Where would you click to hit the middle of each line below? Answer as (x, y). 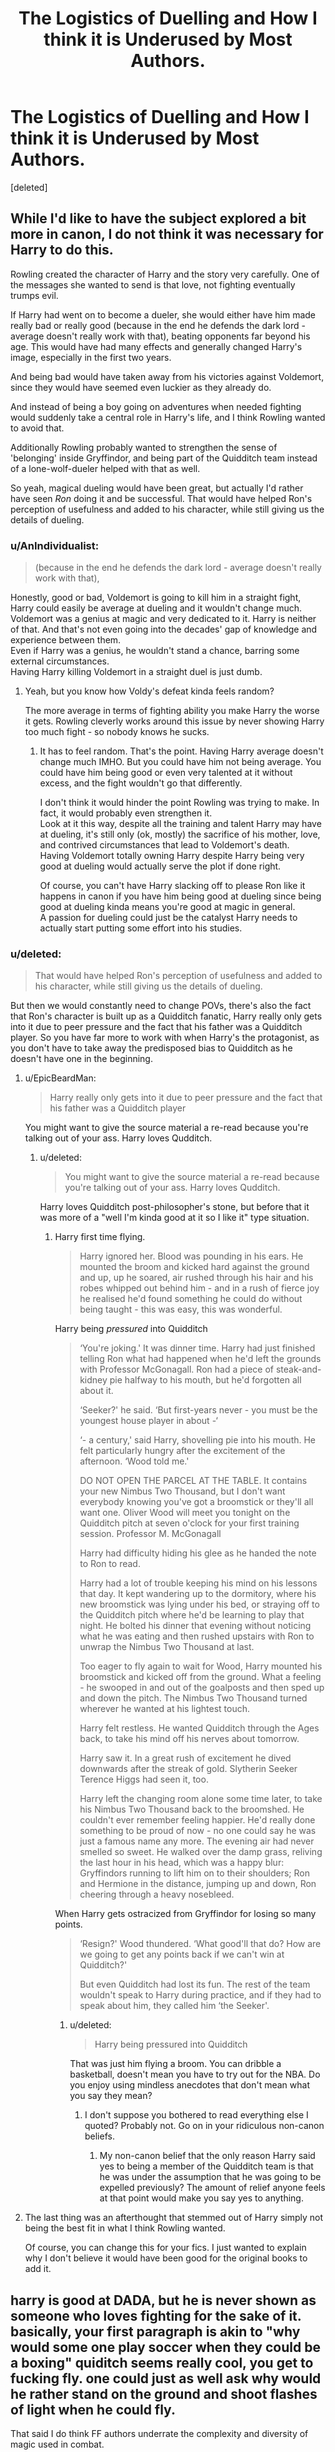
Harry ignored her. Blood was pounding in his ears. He (191, 1256)
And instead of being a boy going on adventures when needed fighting (156, 406)
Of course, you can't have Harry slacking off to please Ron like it (172, 886)
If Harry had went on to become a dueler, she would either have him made (163, 314)
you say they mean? (111, 2096)
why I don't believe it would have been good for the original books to (166, 2258)
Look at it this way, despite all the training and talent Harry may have (180, 824)
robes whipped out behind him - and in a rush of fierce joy (199, 1288)
